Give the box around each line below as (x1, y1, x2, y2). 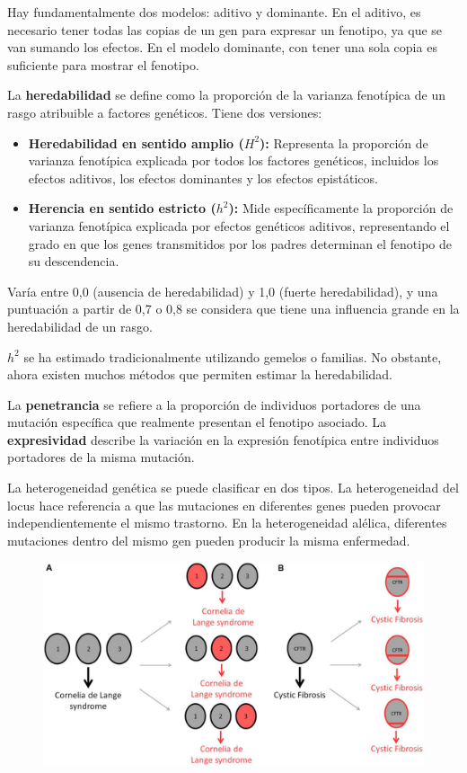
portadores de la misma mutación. (7, 448, 195, 466)
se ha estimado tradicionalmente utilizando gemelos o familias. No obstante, (23, 347, 442, 366)
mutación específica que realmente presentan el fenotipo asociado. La (7, 413, 387, 431)
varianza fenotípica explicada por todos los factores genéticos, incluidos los (28, 151, 439, 170)
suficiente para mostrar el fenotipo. (7, 55, 199, 74)
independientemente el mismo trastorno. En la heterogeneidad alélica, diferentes (7, 513, 447, 532)
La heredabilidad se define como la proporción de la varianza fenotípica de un (7, 85, 445, 104)
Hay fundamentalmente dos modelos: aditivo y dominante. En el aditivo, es (7, 3, 421, 21)
